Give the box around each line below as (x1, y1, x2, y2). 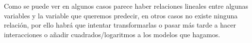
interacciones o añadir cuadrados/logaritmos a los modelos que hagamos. (4, 29, 220, 39)
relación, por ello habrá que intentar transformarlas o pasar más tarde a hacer (4, 20, 236, 30)
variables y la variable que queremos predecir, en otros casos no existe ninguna (4, 10, 238, 20)
